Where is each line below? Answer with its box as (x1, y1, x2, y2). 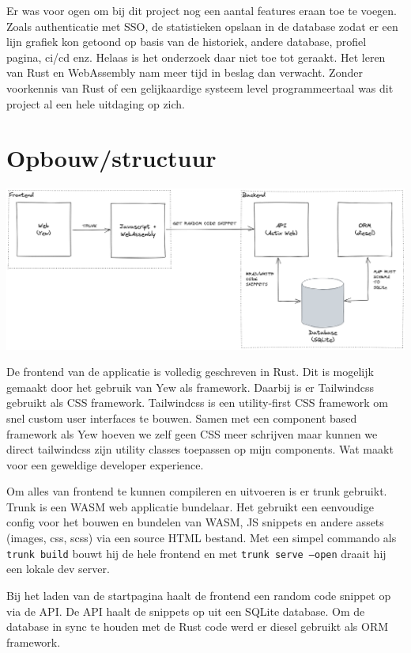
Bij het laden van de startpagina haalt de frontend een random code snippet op (6, 587, 391, 603)
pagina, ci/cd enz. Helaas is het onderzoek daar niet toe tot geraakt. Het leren (6, 48, 386, 65)
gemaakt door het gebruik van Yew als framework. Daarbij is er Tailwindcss (6, 378, 375, 395)
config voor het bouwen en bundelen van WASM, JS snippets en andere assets (6, 514, 384, 530)
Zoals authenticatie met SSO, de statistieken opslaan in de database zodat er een (6, 17, 398, 34)
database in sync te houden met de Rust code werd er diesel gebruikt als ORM (6, 618, 389, 635)
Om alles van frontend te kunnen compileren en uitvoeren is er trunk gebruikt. (6, 483, 387, 499)
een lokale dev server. (6, 560, 110, 577)
